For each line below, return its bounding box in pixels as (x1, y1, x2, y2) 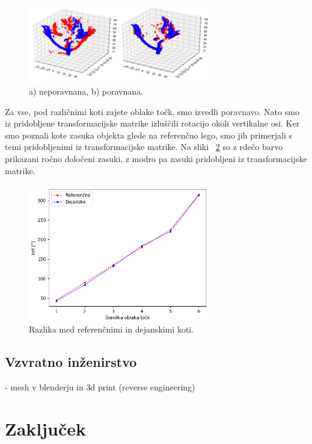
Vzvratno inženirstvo (5, 352, 137, 371)
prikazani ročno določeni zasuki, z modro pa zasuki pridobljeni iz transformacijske (5, 152, 307, 164)
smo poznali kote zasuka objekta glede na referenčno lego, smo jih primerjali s (5, 128, 293, 141)
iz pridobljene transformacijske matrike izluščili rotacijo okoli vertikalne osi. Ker (5, 117, 300, 130)
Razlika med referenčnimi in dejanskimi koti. (29, 323, 194, 336)
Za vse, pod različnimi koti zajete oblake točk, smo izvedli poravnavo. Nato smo (5, 105, 299, 117)
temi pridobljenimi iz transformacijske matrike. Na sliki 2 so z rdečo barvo (5, 140, 283, 153)
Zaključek (5, 416, 87, 440)
